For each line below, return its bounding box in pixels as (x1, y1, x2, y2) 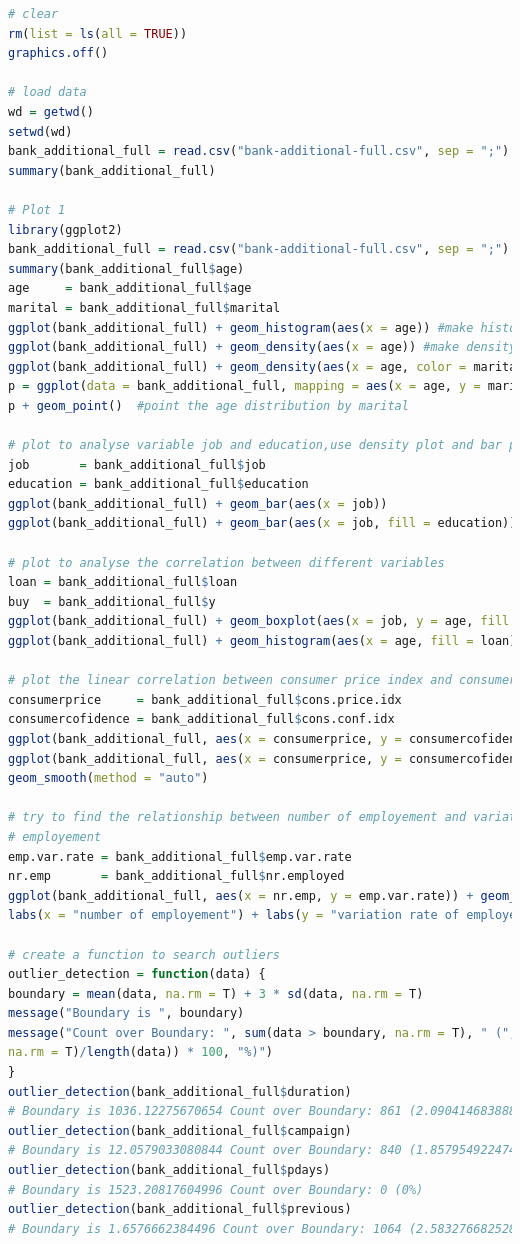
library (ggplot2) (8, 222, 123, 237)
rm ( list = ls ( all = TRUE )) (8, 26, 188, 41)
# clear (8, 7, 59, 21)
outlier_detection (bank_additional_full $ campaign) (8, 1123, 352, 1138)
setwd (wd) (8, 124, 73, 139)
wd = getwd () (8, 104, 94, 119)
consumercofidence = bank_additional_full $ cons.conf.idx (8, 712, 395, 727)
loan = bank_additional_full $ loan (8, 575, 238, 590)
